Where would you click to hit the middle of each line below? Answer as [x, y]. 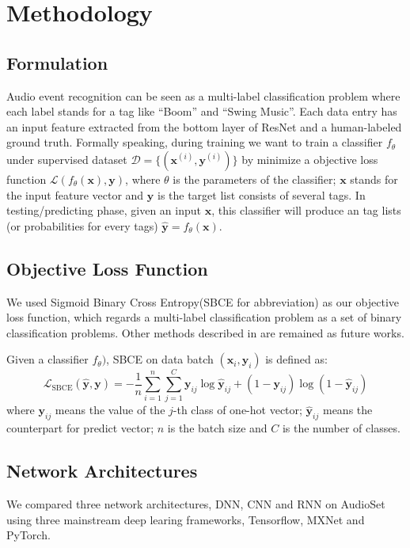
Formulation [57, 62]
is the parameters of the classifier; [254, 179]
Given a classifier [47, 359]
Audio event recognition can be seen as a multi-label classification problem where [203, 95]
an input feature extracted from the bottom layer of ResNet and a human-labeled [204, 126]
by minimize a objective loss [310, 159]
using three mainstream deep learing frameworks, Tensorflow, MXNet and [186, 519]
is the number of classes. [341, 428]
